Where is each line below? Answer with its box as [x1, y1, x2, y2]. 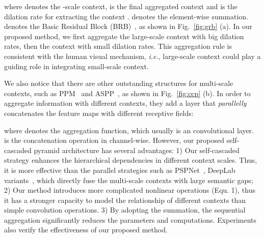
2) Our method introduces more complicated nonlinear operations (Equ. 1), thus [4, 185, 255, 195]
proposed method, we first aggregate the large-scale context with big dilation [4, 31, 244, 41]
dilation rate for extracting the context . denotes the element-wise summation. [4, 11, 249, 21]
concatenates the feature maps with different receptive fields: [4, 107, 194, 118]
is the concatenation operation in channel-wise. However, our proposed [4, 135, 225, 145]
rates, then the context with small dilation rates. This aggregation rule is [4, 41, 232, 51]
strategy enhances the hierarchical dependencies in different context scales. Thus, [4, 155, 257, 165]
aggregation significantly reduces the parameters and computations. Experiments [4, 214, 257, 225]
